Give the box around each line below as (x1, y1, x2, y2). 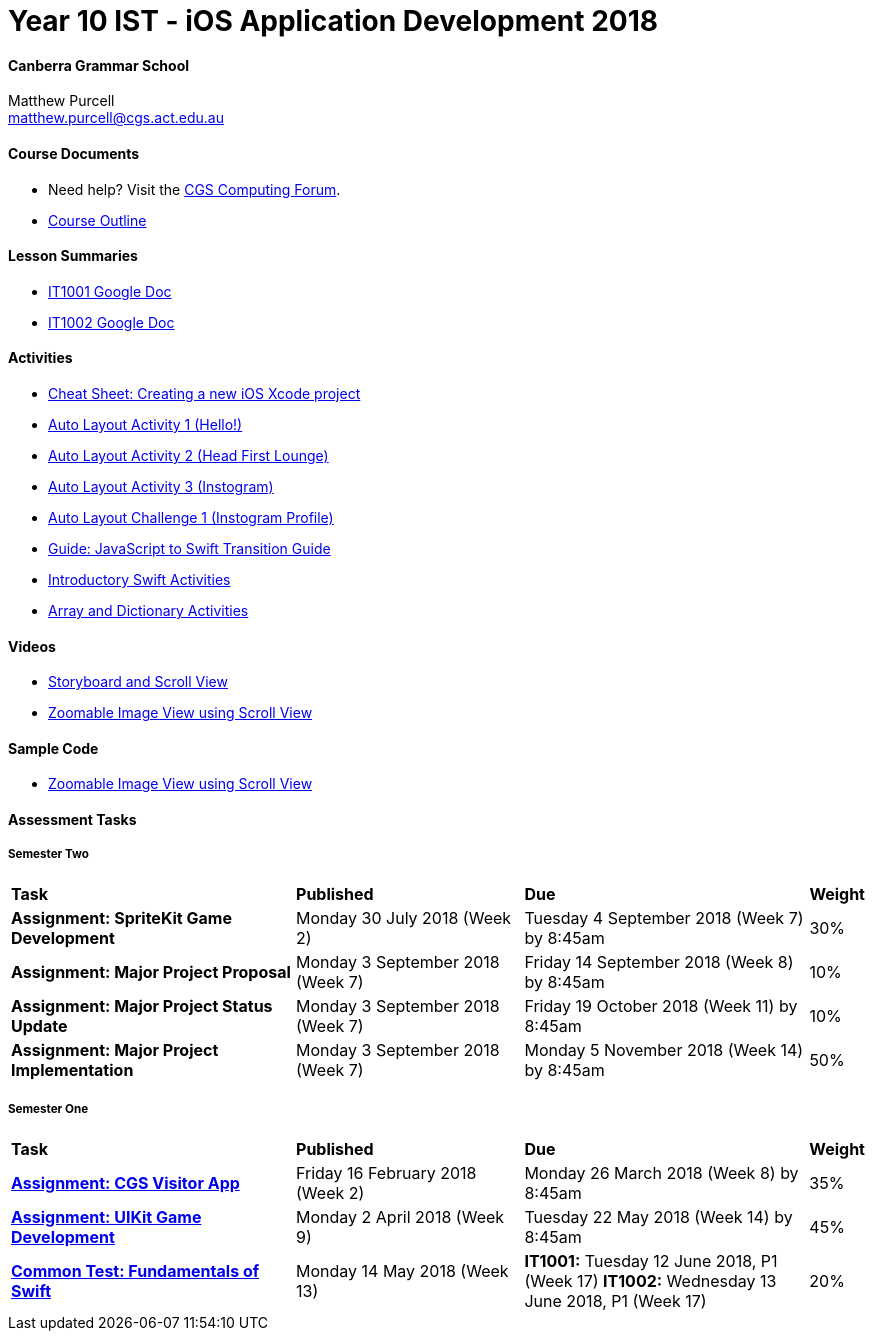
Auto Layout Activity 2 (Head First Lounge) (48, 447, 329, 465)
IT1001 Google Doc (48, 282, 172, 300)
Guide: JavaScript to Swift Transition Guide (48, 540, 331, 558)
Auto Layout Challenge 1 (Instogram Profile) (48, 509, 334, 527)
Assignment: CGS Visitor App (11, 1172, 240, 1193)
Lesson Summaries (8, 247, 138, 265)
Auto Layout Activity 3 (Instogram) (48, 478, 274, 496)
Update (11, 1015, 68, 1036)
